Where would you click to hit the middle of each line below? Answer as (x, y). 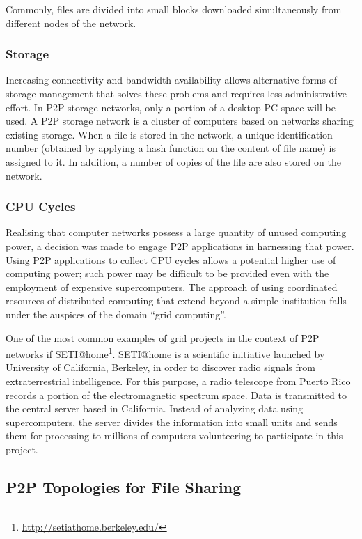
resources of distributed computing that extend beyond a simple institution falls (176, 300)
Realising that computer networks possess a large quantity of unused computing (176, 232)
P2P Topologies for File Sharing (124, 486)
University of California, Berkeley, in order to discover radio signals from (160, 367)
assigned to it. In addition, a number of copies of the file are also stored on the (173, 161)
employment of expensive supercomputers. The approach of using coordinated (172, 287)
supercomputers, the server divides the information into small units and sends (172, 422)
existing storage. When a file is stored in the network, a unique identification (169, 134)
